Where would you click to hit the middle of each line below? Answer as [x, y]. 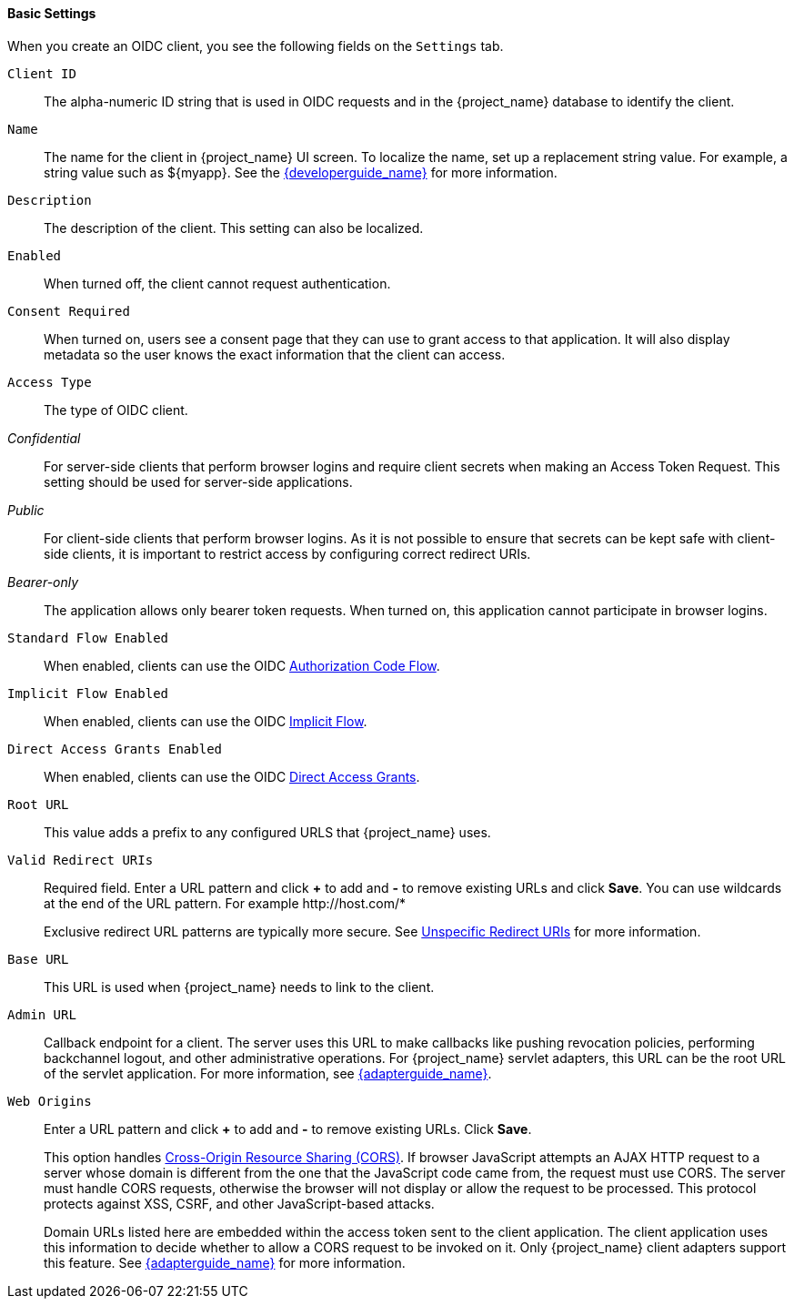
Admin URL [42, 1014]
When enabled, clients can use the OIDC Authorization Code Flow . [242, 665]
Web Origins [50, 1101]
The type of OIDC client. [116, 410]
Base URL [38, 959]
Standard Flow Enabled [88, 638]
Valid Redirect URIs [80, 860]
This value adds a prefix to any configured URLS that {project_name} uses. [267, 832]
